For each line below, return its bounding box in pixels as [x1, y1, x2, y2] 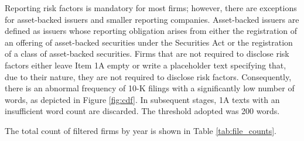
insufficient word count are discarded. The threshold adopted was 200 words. [5, 105, 280, 117]
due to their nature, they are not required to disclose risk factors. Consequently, [5, 70, 292, 82]
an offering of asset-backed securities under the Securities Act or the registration [5, 36, 293, 48]
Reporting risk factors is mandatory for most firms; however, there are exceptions [5, 2, 297, 13]
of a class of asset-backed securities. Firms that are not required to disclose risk [5, 47, 289, 60]
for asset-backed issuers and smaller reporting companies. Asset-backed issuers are [5, 13, 299, 25]
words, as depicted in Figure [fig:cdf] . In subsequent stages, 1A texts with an [5, 93, 280, 105]
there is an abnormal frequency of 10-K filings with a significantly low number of [5, 82, 295, 94]
